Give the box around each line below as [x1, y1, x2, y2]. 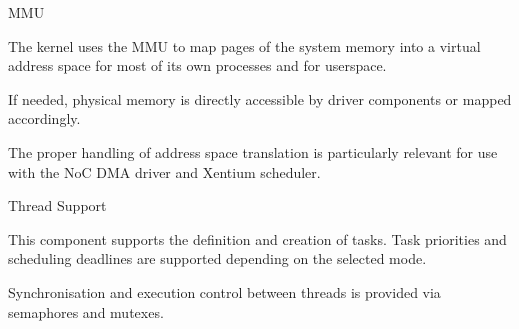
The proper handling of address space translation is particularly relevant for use [8, 141, 498, 162]
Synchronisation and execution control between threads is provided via [8, 281, 441, 302]
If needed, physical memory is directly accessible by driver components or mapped [8, 88, 512, 109]
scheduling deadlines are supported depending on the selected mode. [8, 248, 427, 269]
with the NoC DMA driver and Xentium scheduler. [8, 161, 321, 182]
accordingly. [8, 108, 81, 129]
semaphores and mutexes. [8, 301, 164, 322]
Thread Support [8, 195, 107, 216]
